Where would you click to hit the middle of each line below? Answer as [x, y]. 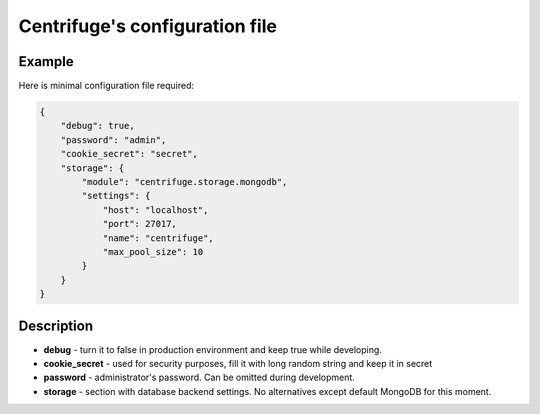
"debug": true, [97, 126]
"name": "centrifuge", [158, 238]
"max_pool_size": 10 [153, 251]
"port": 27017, [139, 224]
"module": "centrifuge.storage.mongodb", [184, 181]
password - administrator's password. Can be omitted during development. [199, 377]
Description [56, 325]
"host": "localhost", [155, 209]
